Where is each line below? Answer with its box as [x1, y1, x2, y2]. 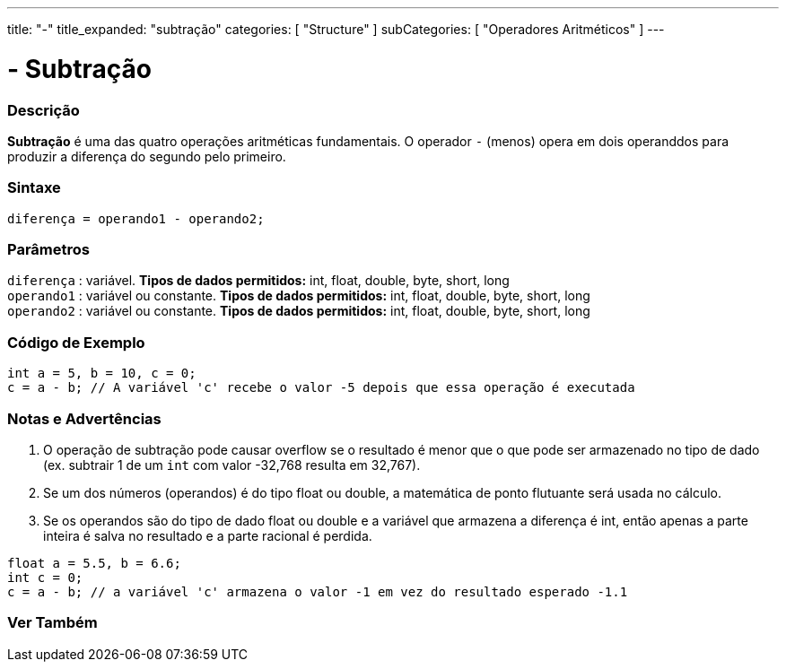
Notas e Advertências [7, 409, 162, 428]
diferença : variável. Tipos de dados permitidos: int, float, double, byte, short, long [7, 273, 510, 289]
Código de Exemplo [7, 333, 145, 352]
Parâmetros [7, 240, 90, 258]
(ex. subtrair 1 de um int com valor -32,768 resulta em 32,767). [43, 456, 421, 473]
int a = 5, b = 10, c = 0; [7, 366, 196, 381]
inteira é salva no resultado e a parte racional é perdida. [43, 527, 372, 543]
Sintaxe [7, 178, 61, 197]
